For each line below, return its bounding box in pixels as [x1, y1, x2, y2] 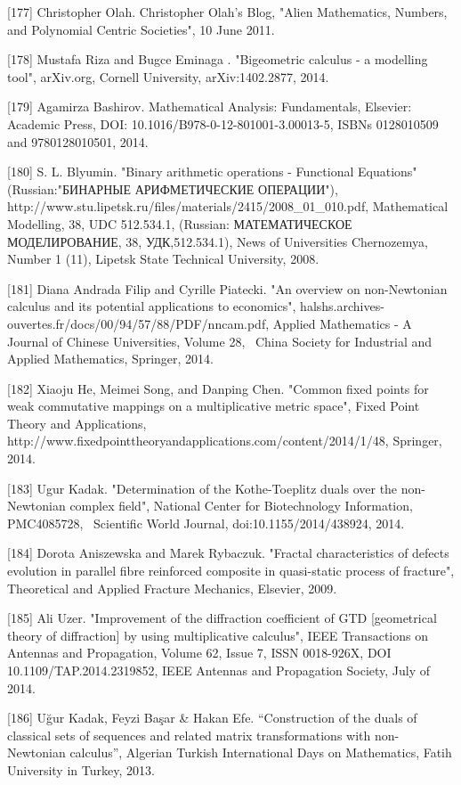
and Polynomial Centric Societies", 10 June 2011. [7, 20, 275, 38]
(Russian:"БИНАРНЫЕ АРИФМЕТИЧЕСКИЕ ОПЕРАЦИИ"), [7, 179, 338, 198]
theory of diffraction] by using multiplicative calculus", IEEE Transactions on [7, 626, 428, 644]
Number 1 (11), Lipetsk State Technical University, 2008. [7, 249, 319, 268]
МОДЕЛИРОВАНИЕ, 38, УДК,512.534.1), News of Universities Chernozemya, [7, 232, 428, 250]
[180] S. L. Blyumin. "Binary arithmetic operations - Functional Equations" [7, 162, 417, 181]
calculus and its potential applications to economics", [7, 297, 296, 315]
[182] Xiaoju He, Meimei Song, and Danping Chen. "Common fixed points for [7, 379, 429, 397]
